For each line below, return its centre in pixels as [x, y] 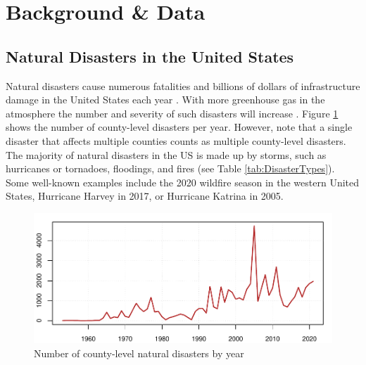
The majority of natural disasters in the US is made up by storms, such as [166, 154]
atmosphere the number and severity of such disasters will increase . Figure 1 [172, 113]
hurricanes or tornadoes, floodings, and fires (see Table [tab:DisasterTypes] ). [170, 168]
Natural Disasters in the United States [150, 56]
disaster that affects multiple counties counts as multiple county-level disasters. [176, 140]
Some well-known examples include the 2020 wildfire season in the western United [183, 182]
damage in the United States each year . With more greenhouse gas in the [165, 100]
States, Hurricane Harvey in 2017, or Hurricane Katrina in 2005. [145, 196]
